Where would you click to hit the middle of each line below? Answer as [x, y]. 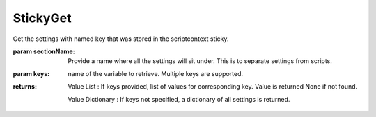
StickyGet [42, 18]
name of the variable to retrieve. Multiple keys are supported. [156, 73]
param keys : [31, 73]
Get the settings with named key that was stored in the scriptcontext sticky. [121, 39]
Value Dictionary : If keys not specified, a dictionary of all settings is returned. [179, 99]
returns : [25, 87]
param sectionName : [44, 51]
